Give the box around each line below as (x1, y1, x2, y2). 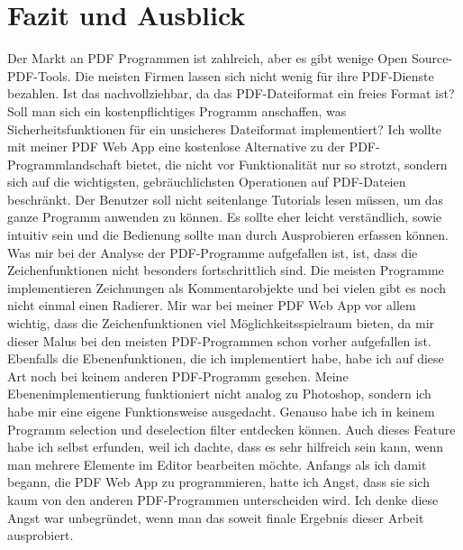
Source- (411, 49, 453, 68)
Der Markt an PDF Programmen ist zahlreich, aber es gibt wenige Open (7, 49, 408, 68)
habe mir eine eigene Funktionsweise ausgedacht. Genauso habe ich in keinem (7, 402, 435, 420)
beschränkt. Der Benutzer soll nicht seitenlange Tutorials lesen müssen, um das (7, 189, 444, 208)
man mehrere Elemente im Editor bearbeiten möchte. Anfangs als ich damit (7, 454, 427, 473)
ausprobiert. (7, 526, 74, 545)
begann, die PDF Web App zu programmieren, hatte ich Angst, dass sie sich (7, 472, 430, 491)
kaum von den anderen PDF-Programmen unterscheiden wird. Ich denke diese (7, 490, 439, 509)
